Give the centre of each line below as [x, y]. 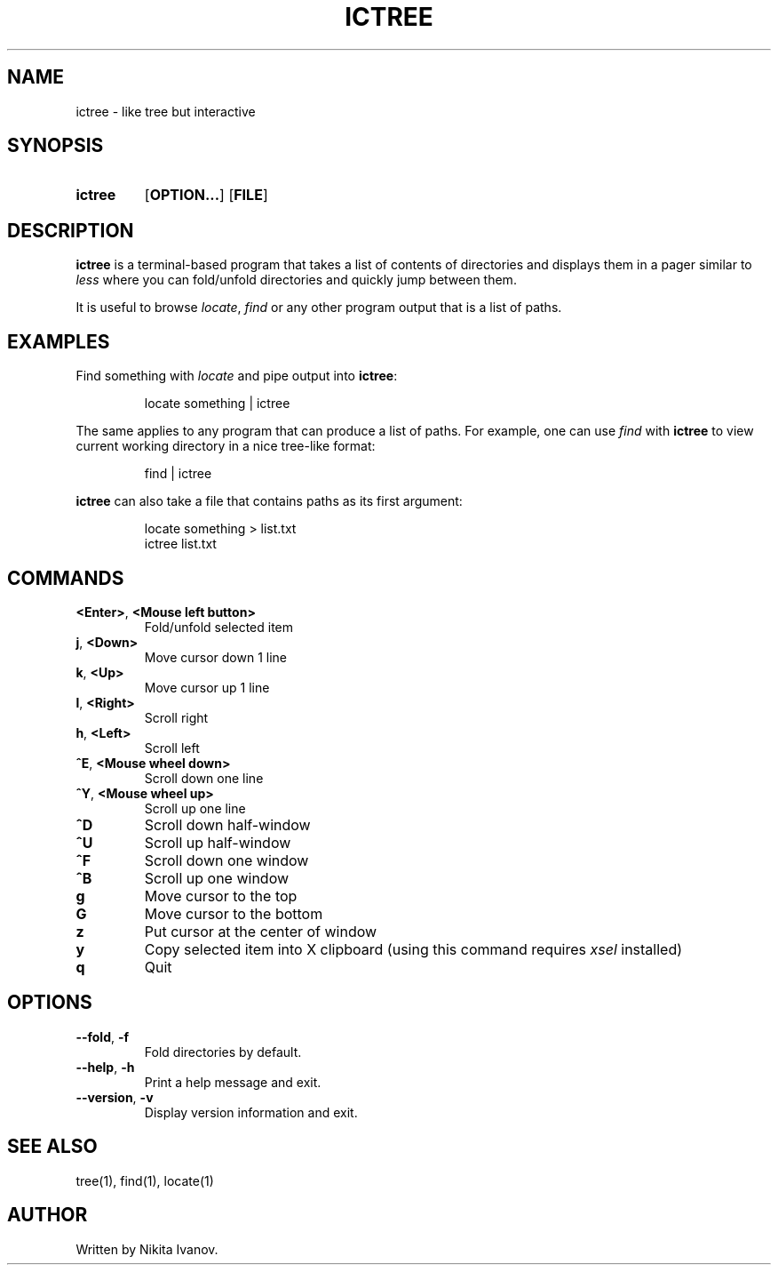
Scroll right [176, 717]
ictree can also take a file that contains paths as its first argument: [269, 501]
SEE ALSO [52, 1147]
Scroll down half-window [227, 824]
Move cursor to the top [221, 896]
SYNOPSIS [56, 146]
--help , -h [105, 1067]
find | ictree [178, 474]
